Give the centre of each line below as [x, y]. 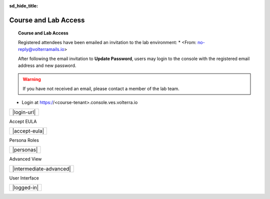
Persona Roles [24, 140]
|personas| [25, 150]
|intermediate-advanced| [41, 168]
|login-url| [24, 112]
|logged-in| [25, 187]
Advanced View [25, 159]
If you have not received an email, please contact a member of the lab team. [101, 88]
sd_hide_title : [24, 6]
